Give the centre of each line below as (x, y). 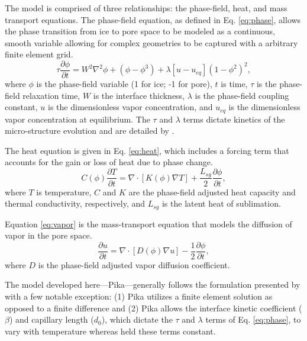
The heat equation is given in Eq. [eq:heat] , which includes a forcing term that (147, 150)
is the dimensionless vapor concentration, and (130, 107)
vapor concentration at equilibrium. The (77, 119)
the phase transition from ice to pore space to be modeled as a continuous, (140, 31)
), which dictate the (137, 319)
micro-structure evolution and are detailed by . (90, 131)
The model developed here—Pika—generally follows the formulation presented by (153, 284)
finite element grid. (39, 54)
